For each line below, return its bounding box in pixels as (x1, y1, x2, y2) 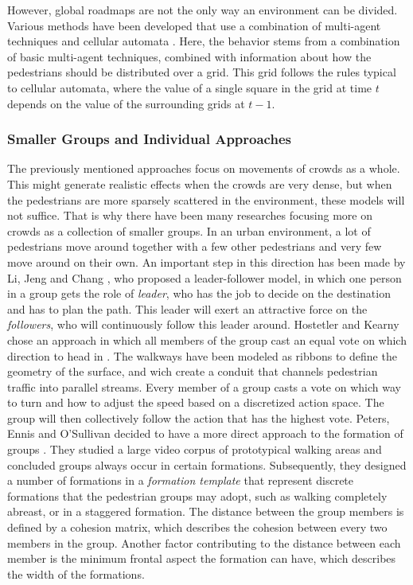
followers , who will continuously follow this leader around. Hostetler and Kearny (7, 316, 399, 333)
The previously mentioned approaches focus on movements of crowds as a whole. (7, 160, 400, 177)
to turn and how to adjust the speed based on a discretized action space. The (7, 394, 384, 411)
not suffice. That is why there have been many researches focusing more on (7, 207, 372, 224)
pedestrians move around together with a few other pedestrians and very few (7, 238, 382, 255)
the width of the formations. (7, 565, 145, 582)
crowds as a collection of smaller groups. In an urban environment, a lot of (7, 222, 371, 239)
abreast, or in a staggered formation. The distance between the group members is (7, 503, 404, 520)
